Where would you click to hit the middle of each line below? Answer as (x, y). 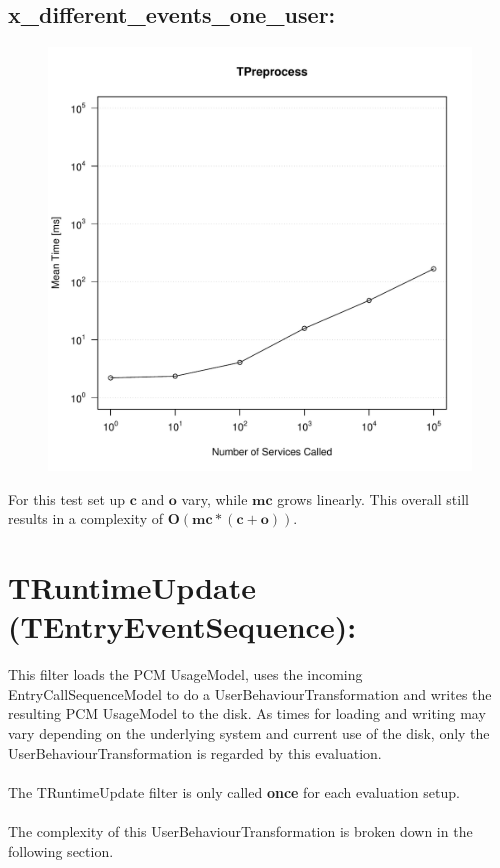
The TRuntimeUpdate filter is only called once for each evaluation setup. (234, 791)
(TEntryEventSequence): (182, 626)
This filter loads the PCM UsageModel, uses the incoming (185, 674)
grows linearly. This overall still (373, 498)
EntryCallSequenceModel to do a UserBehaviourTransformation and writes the (250, 693)
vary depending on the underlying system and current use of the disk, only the (249, 733)
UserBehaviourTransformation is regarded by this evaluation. (195, 752)
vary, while (214, 498)
